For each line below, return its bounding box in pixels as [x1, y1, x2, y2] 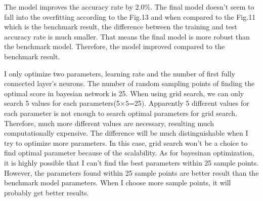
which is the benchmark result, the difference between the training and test [4, 21, 237, 32]
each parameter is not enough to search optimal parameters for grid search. [4, 107, 238, 118]
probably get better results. [4, 187, 89, 197]
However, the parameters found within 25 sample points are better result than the [4, 167, 259, 178]
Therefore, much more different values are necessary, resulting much [4, 117, 214, 128]
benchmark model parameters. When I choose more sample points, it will [4, 177, 231, 188]
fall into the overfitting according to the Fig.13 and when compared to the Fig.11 [4, 11, 256, 22]
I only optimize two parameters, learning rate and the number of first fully [4, 68, 235, 78]
